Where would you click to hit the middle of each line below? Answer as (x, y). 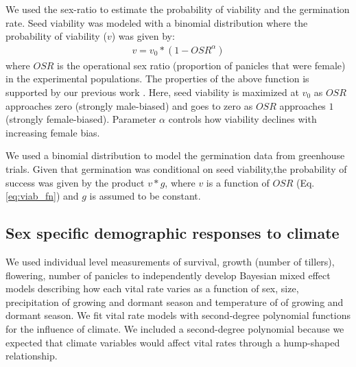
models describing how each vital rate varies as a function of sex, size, (152, 288)
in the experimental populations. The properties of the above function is (157, 79)
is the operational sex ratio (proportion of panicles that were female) (201, 65)
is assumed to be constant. (145, 196)
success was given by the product (75, 182)
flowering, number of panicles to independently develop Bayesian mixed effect (168, 275)
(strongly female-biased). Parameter (81, 119)
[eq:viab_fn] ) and (42, 196)
